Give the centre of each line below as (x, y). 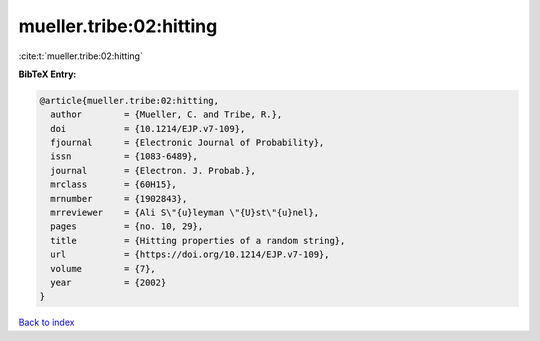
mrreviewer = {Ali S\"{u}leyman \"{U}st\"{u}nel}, (185, 213)
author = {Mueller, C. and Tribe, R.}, (166, 114)
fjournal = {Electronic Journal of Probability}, (187, 143)
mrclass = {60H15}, (113, 184)
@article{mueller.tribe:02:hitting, (129, 100)
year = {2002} (108, 282)
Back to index (46, 322)
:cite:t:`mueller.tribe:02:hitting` (81, 56)
